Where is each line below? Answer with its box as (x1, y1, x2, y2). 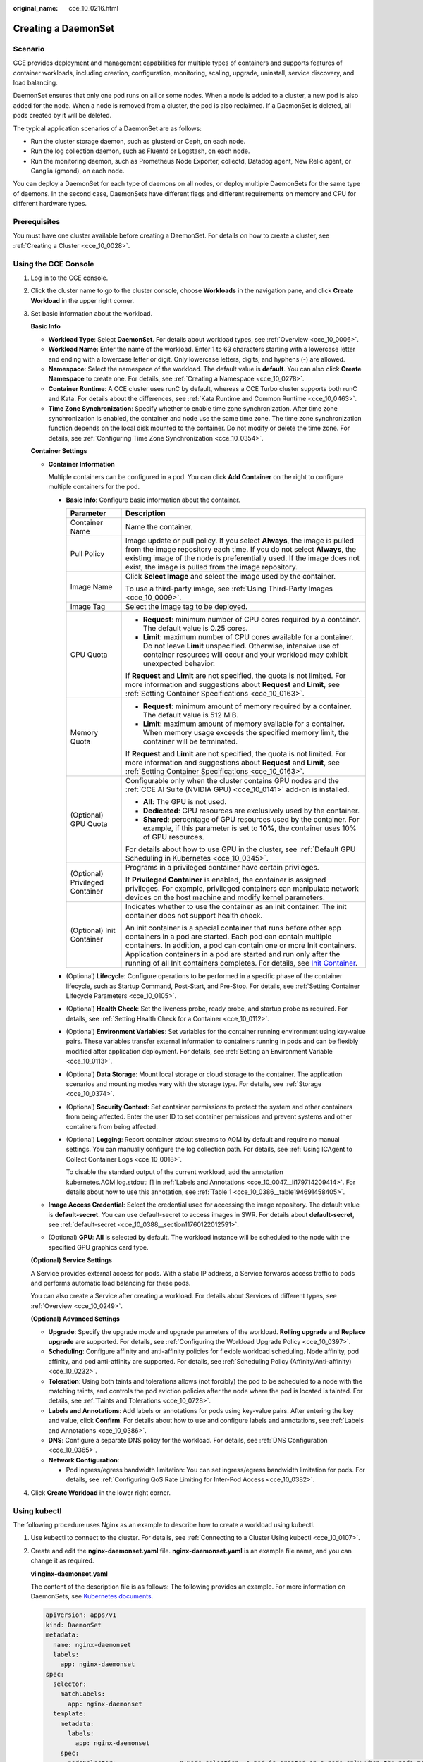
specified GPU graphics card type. (48, 1243, 149, 1251)
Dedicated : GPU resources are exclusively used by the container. (142, 806, 360, 815)
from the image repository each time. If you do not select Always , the (125, 545, 357, 555)
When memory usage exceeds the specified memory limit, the (142, 728, 349, 738)
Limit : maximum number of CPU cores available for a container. (142, 632, 354, 642)
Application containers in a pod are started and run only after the (125, 949, 341, 959)
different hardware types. (13, 199, 87, 208)
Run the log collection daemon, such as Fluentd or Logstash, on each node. (30, 147, 250, 155)
